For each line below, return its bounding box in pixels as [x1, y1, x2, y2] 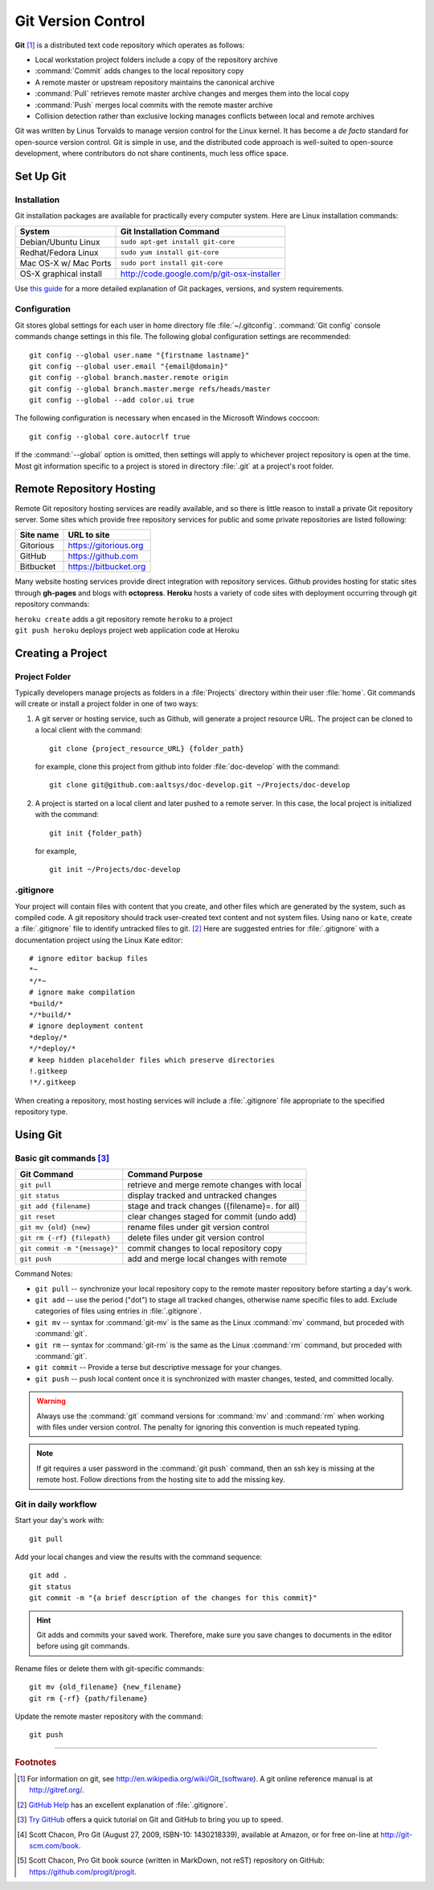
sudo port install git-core [120, 258, 223, 267]
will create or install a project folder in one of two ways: [14, 699, 199, 708]
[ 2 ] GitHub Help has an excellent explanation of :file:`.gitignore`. [17, 1800, 228, 1810]
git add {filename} [19, 1202, 92, 1211]
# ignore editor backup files [29, 954, 149, 964]
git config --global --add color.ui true [29, 395, 194, 405]
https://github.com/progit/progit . [29, 1867, 137, 1876]
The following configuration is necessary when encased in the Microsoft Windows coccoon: [14, 413, 321, 423]
